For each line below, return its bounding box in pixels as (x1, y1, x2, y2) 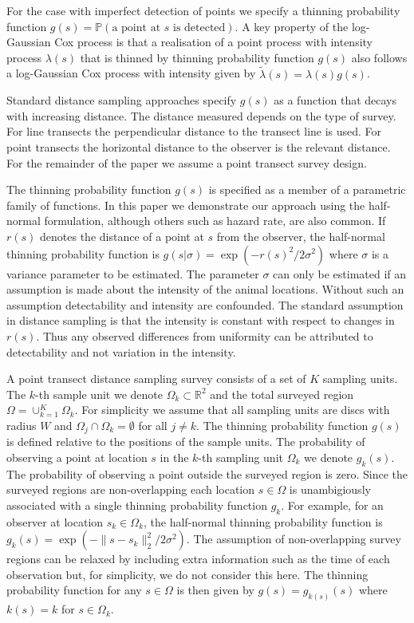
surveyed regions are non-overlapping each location (6, 481, 255, 498)
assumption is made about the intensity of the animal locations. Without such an (6, 281, 404, 298)
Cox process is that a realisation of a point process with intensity (54, 34, 373, 50)
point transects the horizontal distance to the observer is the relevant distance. (6, 138, 391, 155)
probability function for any (6, 582, 142, 598)
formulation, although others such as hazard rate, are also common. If (44, 212, 386, 229)
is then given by (176, 582, 254, 598)
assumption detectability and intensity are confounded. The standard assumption (6, 296, 404, 313)
